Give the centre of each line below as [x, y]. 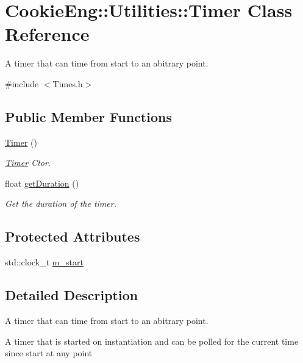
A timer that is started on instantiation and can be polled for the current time [152, 341]
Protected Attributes [73, 236]
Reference [47, 34]
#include [22, 83]
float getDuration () [42, 183]
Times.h [68, 83]
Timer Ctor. [28, 163]
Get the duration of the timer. [61, 203]
